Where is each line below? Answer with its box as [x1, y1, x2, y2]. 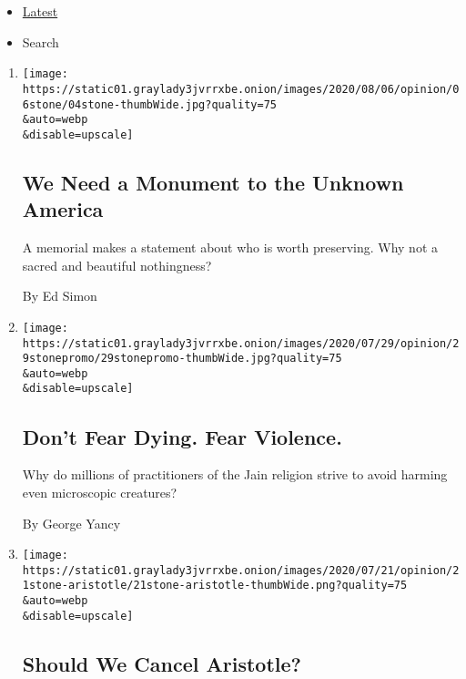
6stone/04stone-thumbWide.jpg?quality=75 [22, 98, 277, 111]
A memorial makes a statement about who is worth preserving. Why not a [22, 238, 438, 257]
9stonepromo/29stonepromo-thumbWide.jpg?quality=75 [22, 352, 342, 365]
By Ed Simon [22, 286, 97, 305]
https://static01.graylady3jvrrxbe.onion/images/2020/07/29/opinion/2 [22, 336, 460, 350]
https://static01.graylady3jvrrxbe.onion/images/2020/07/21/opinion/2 [22, 563, 460, 577]
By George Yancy [22, 513, 121, 532]
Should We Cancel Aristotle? [22, 649, 301, 677]
